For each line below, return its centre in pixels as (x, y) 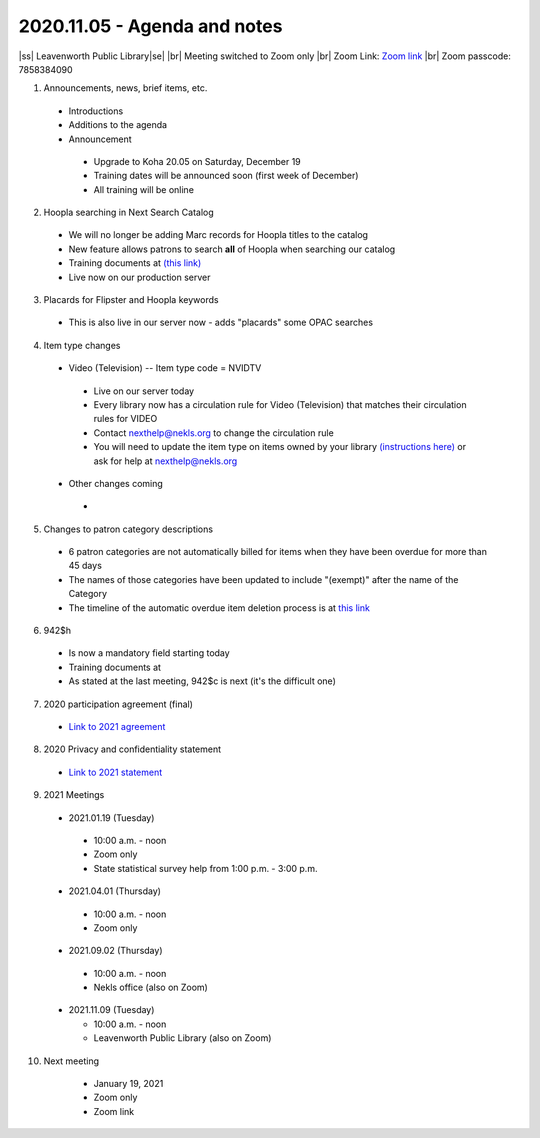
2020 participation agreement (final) (118, 704)
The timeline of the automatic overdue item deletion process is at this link (219, 607)
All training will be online (144, 189)
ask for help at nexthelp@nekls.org (165, 461)
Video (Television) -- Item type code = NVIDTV (165, 368)
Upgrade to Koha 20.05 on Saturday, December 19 (197, 161)
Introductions (96, 111)
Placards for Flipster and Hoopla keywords (131, 300)
